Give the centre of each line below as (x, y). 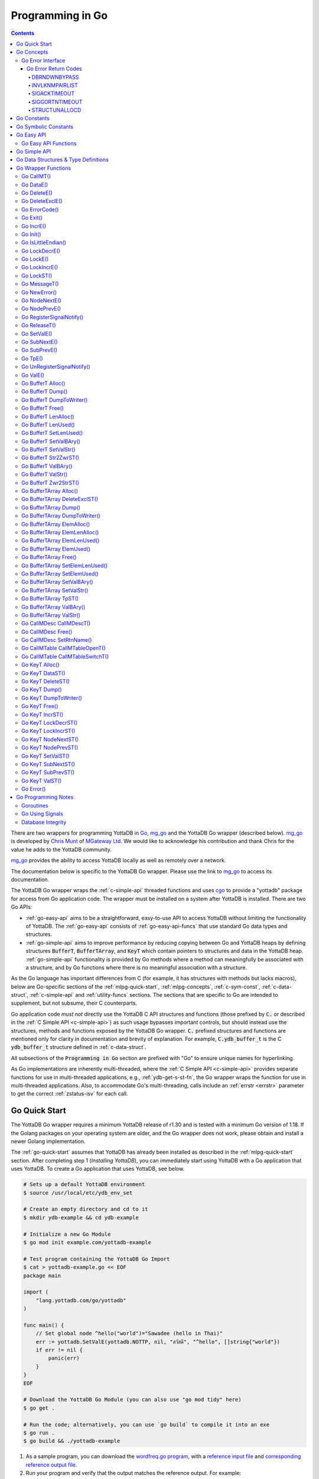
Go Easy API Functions (49, 143)
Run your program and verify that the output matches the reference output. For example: (134, 1473)
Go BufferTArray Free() (49, 557)
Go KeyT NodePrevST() (50, 748)
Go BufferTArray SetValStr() (55, 590)
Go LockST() (37, 276)
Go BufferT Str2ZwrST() (51, 458)
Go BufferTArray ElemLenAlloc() (60, 532)
